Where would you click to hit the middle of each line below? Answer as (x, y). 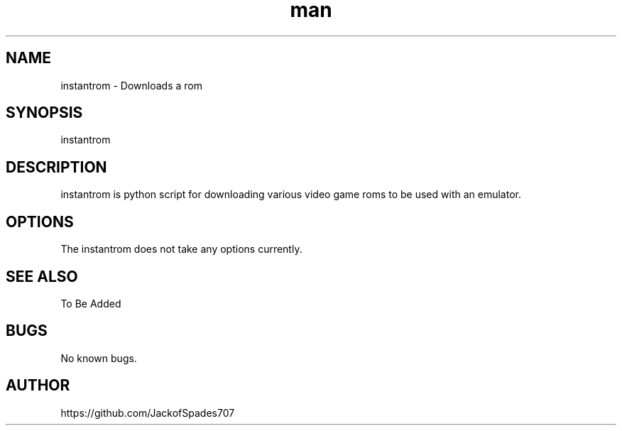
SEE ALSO (42, 276)
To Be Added (91, 303)
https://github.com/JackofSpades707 (148, 413)
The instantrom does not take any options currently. (181, 249)
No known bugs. (99, 358)
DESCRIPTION (56, 167)
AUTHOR (38, 386)
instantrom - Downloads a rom (131, 85)
